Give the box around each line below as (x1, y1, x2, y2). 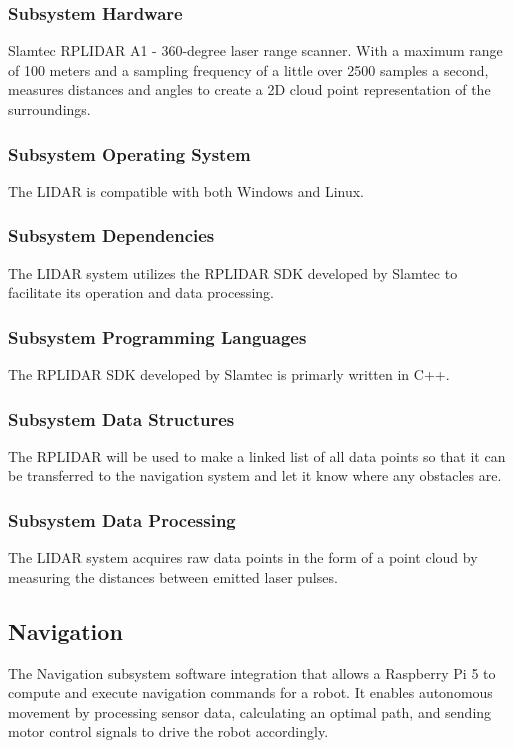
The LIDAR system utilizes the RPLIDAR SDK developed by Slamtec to (8, 262, 458, 283)
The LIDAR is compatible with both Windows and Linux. (8, 180, 365, 201)
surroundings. (8, 99, 91, 119)
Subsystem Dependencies (8, 223, 215, 248)
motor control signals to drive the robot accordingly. (8, 721, 329, 742)
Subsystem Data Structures (8, 406, 235, 431)
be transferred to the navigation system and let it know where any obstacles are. (8, 465, 502, 486)
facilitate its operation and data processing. (8, 282, 274, 303)
